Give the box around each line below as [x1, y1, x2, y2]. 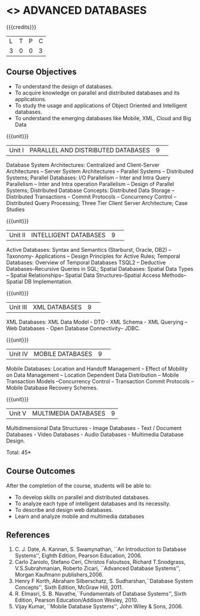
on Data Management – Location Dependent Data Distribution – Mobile [6, 371, 179, 379]
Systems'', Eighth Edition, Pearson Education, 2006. [14, 552, 142, 559]
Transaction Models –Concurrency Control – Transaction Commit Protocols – [6, 377, 194, 385]
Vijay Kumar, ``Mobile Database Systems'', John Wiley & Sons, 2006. [14, 603, 183, 610]
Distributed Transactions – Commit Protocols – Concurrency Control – [6, 193, 177, 200]
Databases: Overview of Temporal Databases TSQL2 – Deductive [6, 258, 166, 266]
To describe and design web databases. [14, 506, 113, 513]
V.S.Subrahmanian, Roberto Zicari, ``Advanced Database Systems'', [14, 565, 180, 572]
